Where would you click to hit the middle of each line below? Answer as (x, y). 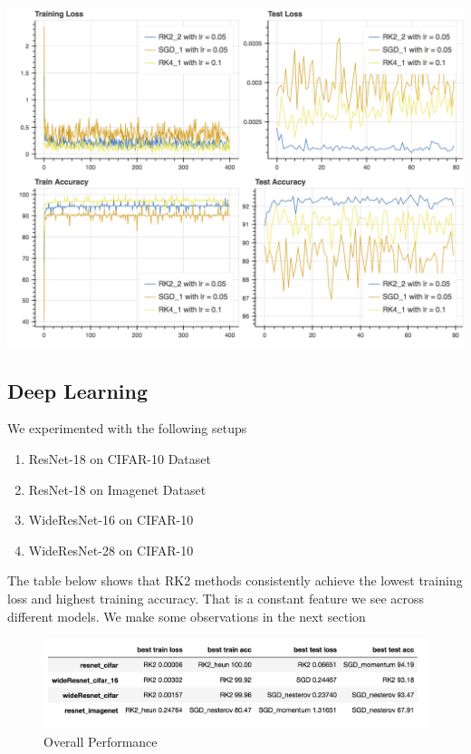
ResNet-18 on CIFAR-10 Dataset (120, 459)
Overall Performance (101, 742)
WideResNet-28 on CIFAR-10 (111, 550)
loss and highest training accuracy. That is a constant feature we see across (216, 598)
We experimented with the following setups (127, 428)
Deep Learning (78, 390)
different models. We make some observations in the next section (187, 616)
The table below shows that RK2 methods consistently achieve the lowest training (235, 580)
